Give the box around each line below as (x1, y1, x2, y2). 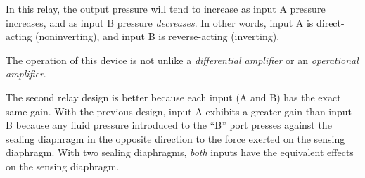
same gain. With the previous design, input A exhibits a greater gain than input (6, 103, 352, 118)
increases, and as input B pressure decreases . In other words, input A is (6, 15, 314, 30)
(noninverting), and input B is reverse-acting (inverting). (34, 29, 280, 44)
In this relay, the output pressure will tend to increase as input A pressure (6, 1, 326, 15)
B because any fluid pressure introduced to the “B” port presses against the (6, 117, 332, 132)
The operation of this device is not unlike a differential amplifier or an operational (6, 52, 359, 67)
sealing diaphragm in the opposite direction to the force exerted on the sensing (6, 131, 345, 146)
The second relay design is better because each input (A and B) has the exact (6, 89, 341, 104)
